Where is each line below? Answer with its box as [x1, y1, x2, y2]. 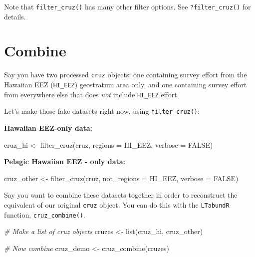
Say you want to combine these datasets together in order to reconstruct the [4, 190, 238, 200]
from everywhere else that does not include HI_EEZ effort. [4, 89, 179, 99]
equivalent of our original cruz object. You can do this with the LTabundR [4, 199, 230, 210]
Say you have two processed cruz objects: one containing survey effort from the [4, 69, 247, 80]
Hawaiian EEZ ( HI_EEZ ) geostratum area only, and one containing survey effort [4, 79, 247, 90]
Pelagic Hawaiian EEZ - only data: [4, 156, 126, 167]
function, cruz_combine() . [4, 209, 85, 220]
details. [4, 11, 26, 21]
